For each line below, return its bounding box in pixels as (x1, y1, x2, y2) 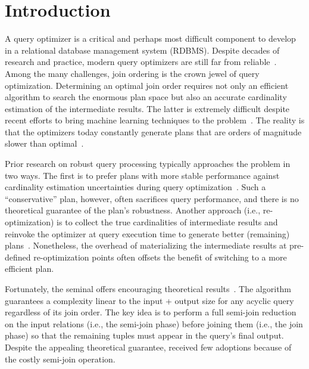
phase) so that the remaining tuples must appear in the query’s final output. (5, 329, 284, 342)
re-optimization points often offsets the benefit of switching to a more (33, 250, 287, 263)
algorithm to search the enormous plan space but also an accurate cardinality (5, 91, 287, 103)
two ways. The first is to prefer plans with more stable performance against (5, 169, 280, 181)
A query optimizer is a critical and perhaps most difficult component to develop (5, 32, 296, 45)
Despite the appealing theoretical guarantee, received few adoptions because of (5, 340, 292, 353)
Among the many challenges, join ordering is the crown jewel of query (5, 67, 260, 79)
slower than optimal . (5, 137, 84, 150)
